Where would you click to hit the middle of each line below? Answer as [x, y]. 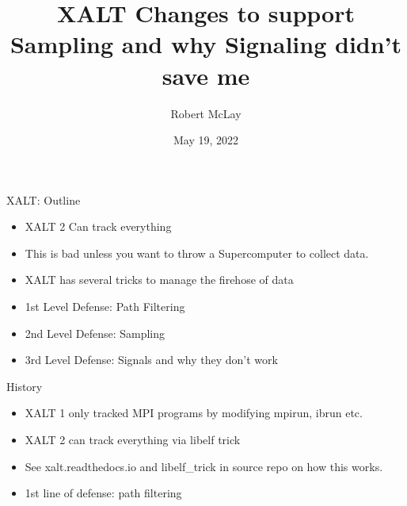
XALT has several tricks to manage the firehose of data [159, 280]
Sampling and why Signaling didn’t [206, 44]
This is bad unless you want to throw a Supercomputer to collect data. [197, 253]
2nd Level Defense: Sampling [95, 333]
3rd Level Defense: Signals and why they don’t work [151, 360]
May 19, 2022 [206, 140]
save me [206, 75]
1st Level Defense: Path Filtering [105, 307]
